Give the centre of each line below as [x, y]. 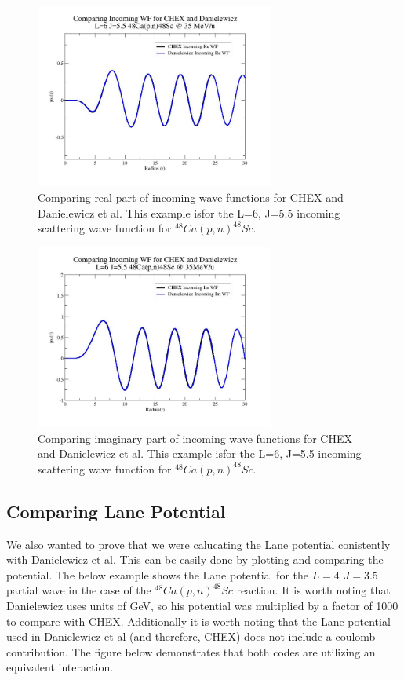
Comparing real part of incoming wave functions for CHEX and [191, 197]
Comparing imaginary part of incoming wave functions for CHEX [195, 438]
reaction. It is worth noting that [313, 590]
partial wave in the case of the [79, 590]
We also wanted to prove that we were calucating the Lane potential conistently [198, 544]
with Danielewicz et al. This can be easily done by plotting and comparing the [195, 559]
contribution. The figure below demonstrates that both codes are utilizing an [191, 651]
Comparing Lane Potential [116, 511]
